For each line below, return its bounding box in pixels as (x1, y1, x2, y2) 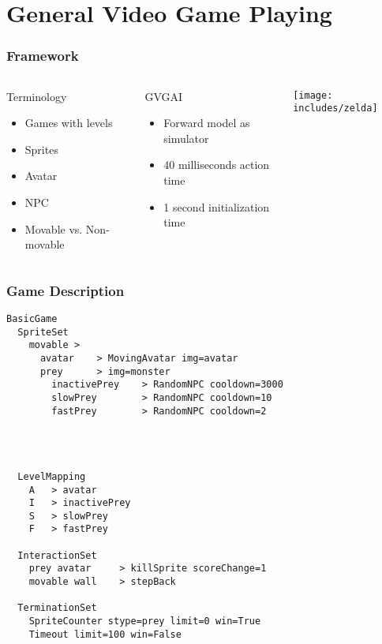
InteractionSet (17, 549, 97, 561)
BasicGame (6, 313, 58, 324)
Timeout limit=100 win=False (28, 628, 182, 640)
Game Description (6, 280, 125, 300)
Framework (6, 46, 79, 66)
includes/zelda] (293, 103, 378, 114)
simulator (163, 129, 209, 146)
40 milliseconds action (163, 156, 270, 173)
